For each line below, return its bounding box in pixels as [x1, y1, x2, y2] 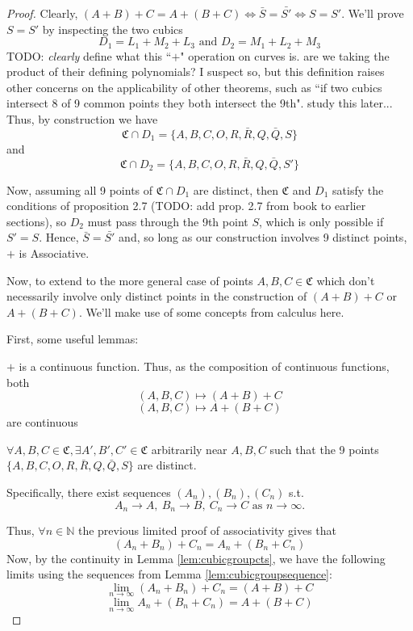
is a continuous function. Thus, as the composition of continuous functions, [19, 357, 390, 374]
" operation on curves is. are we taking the [180, 47, 390, 64]
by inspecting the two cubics [42, 20, 183, 37]
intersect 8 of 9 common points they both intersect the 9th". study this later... [6, 95, 393, 111]
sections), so [6, 212, 67, 229]
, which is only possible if [258, 212, 384, 229]
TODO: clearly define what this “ [6, 47, 172, 64]
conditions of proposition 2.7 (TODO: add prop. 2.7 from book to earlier [6, 197, 366, 214]
